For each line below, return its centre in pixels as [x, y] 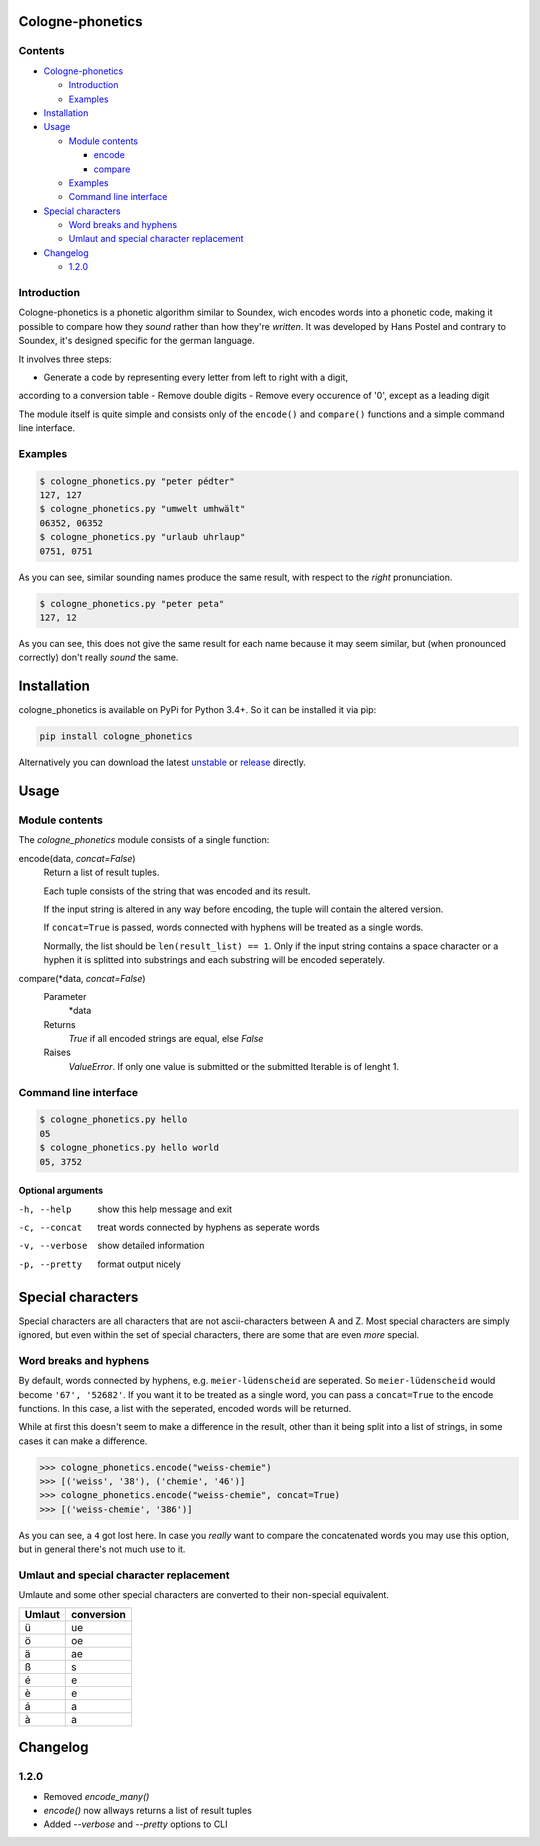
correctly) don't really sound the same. [98, 657]
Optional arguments [61, 1191]
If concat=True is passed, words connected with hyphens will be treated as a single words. [233, 927]
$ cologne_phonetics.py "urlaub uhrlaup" [142, 537]
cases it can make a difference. [83, 1441]
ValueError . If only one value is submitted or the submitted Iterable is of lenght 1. [234, 1066]
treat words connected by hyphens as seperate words [208, 1227]
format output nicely [139, 1264]
